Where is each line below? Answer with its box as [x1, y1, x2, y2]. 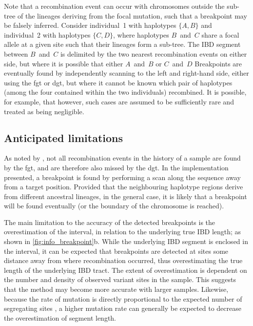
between [4, 48, 28, 59]
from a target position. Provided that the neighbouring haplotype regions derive [4, 182, 243, 192]
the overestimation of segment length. [4, 312, 117, 323]
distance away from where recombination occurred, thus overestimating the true [4, 255, 243, 265]
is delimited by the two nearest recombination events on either [60, 48, 247, 59]
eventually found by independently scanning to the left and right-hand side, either [4, 68, 249, 78]
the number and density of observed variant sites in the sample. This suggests [4, 274, 236, 285]
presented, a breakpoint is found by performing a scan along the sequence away [4, 172, 241, 182]
